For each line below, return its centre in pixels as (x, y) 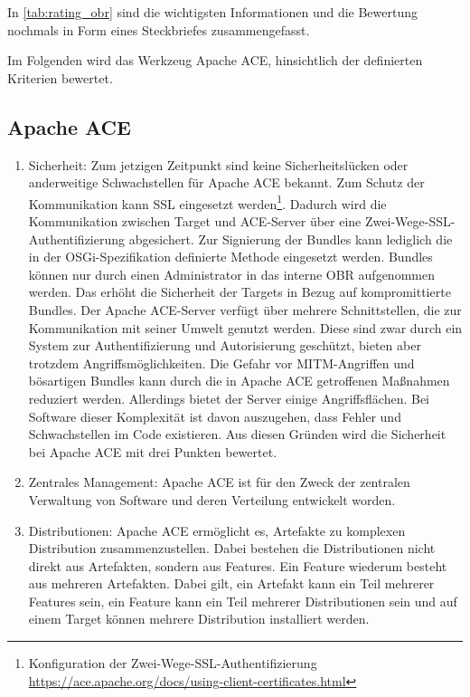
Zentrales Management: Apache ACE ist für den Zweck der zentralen (219, 482)
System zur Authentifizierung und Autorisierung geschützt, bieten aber (225, 345)
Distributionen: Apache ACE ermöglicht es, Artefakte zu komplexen (217, 530)
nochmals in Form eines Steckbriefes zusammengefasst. (159, 29)
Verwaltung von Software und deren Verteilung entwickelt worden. (212, 499)
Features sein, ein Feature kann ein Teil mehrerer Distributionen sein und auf (243, 601)
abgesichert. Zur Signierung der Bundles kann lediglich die (291, 239)
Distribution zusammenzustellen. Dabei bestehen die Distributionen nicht (232, 548)
